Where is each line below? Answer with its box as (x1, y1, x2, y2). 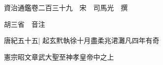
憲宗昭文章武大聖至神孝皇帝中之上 (4, 51, 114, 62)
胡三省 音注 (4, 19, 45, 29)
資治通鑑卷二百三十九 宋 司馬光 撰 (4, 2, 128, 12)
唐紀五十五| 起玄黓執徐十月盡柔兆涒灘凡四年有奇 (4, 35, 160, 45)
